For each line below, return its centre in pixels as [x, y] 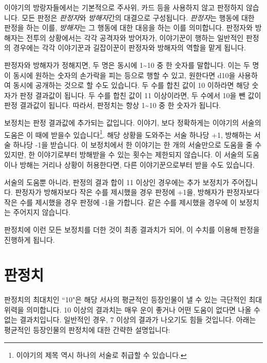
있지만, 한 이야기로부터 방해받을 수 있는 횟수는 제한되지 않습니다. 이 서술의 [124, 155]
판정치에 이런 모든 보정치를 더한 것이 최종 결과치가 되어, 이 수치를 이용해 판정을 [132, 229]
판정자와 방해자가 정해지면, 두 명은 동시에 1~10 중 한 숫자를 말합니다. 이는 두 [127, 65]
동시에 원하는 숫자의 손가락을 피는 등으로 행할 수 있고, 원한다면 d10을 [124, 75]
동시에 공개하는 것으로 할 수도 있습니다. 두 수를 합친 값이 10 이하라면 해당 [131, 85]
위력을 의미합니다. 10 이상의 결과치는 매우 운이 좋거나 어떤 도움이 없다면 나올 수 [132, 309]
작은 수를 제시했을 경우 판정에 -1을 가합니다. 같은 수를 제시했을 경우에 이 [121, 202]
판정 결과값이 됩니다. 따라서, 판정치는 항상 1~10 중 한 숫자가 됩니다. [112, 105]
